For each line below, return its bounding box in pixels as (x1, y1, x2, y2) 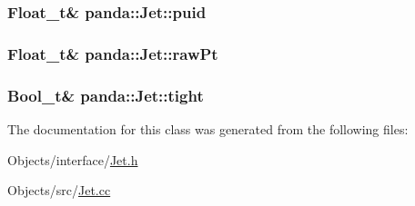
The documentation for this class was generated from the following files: (7, 119, 409, 138)
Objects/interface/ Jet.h (7, 150, 138, 169)
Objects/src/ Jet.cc (7, 181, 111, 200)
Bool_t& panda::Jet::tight (7, 83, 204, 106)
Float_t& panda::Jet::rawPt (7, 42, 218, 64)
